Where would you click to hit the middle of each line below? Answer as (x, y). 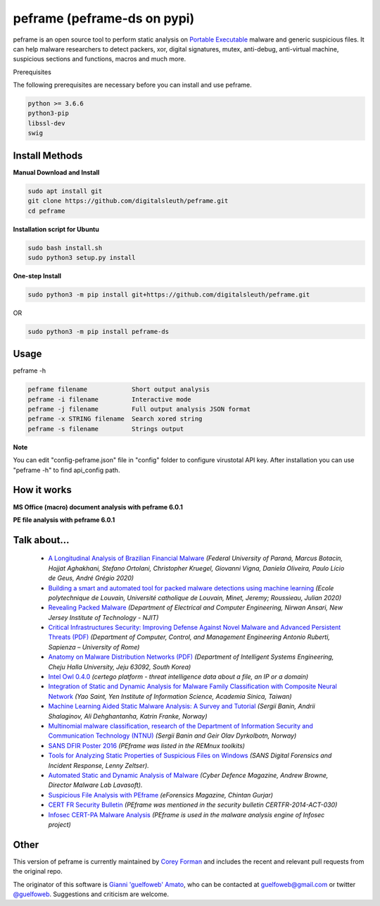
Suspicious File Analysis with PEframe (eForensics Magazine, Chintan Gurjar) (161, 795)
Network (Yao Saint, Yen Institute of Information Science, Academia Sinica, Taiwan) (170, 696)
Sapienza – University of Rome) (94, 647)
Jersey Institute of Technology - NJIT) (103, 617)
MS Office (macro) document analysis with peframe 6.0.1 (98, 507)
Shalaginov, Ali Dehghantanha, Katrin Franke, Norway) (128, 716)
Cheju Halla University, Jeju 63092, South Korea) (120, 666)
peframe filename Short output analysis (119, 390)
